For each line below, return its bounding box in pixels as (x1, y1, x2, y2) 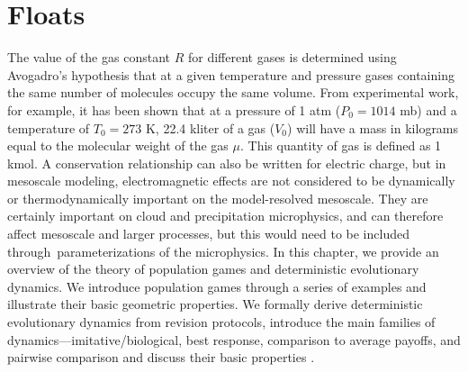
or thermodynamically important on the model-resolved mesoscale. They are (7, 188, 428, 207)
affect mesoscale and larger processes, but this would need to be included (7, 224, 409, 243)
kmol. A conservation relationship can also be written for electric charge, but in (7, 153, 446, 172)
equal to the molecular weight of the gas (7, 136, 229, 155)
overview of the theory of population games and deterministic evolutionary (7, 259, 419, 278)
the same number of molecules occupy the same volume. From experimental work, (7, 83, 459, 102)
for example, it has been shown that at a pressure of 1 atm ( (7, 100, 341, 119)
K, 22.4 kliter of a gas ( (145, 118, 275, 137)
